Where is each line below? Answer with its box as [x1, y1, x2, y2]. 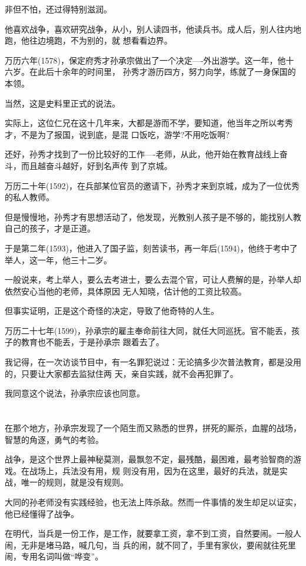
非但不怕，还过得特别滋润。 [5, 3, 112, 15]
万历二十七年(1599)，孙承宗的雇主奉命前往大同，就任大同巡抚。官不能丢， [5, 324, 291, 336]
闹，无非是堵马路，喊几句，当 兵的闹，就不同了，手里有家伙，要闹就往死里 [5, 538, 296, 551]
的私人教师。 [5, 191, 54, 203]
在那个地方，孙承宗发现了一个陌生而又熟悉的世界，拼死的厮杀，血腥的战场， [5, 422, 301, 434]
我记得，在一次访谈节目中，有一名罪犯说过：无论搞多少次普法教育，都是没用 [5, 356, 301, 368]
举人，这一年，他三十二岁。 [5, 253, 112, 266]
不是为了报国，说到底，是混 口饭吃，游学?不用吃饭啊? [21, 128, 229, 140]
